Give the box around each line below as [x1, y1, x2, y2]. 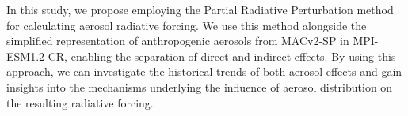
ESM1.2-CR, [6, 47, 68, 64]
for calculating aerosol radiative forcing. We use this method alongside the [6, 17, 367, 33]
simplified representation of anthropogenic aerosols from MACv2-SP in [6, 32, 349, 49]
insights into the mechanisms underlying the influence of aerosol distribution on [6, 78, 393, 95]
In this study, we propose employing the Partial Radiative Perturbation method [6, 2, 394, 17]
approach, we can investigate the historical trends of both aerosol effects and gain [6, 63, 402, 80]
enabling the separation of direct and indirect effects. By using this [71, 47, 396, 64]
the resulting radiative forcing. [6, 94, 154, 110]
